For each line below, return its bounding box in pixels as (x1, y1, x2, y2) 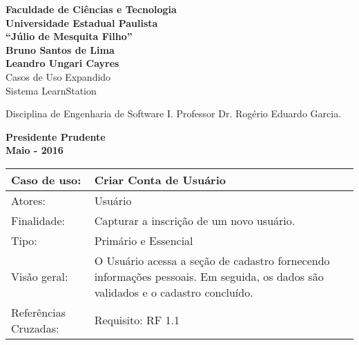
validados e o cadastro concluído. (94, 284, 253, 300)
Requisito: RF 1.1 (94, 312, 180, 328)
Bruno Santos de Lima (6, 42, 115, 57)
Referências (11, 304, 66, 320)
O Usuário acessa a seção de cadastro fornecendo (94, 252, 330, 268)
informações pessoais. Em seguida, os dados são (94, 268, 324, 284)
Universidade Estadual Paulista (6, 15, 158, 30)
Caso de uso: (11, 171, 81, 188)
